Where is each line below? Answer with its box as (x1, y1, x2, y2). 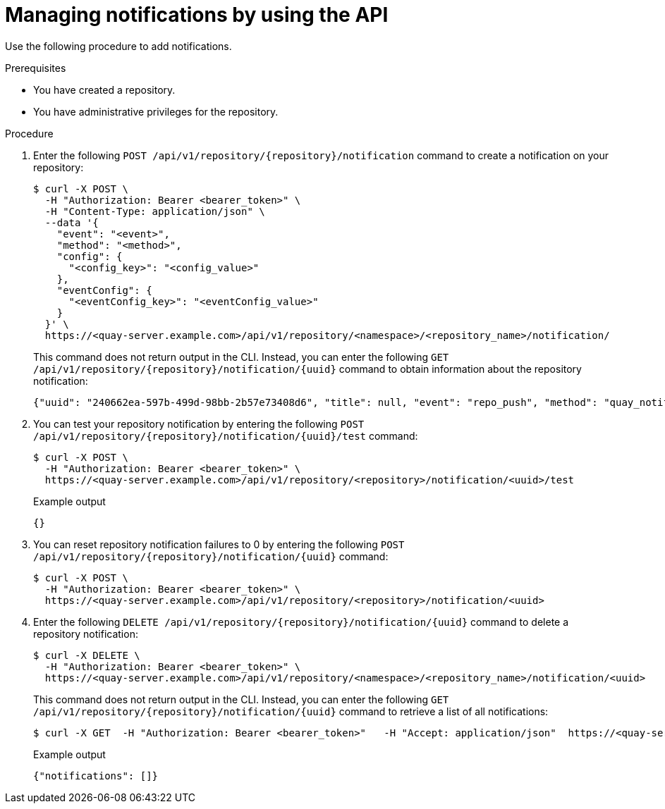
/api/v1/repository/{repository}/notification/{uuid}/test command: (33, 429, 418, 442)
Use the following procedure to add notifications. (5, 39, 232, 52)
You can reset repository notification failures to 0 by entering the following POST (33, 538, 405, 550)
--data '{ (44, 216, 99, 228)
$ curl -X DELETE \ (33, 649, 140, 661)
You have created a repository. (33, 83, 176, 96)
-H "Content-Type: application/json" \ (44, 205, 265, 217)
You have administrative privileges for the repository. (33, 105, 279, 118)
